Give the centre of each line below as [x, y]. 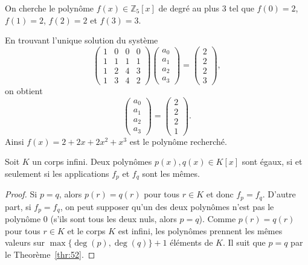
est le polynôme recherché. [178, 141]
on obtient [24, 90]
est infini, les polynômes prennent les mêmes [200, 230]
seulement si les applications [57, 173]
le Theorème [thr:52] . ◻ [50, 254]
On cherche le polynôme [50, 8]
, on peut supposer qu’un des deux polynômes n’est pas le [167, 206]
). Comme [217, 219]
